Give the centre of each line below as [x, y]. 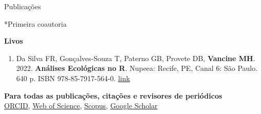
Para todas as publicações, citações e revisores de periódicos [113, 95]
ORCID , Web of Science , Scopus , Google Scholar [81, 106]
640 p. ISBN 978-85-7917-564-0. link [73, 78]
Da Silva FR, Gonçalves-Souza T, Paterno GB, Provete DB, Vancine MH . [136, 58]
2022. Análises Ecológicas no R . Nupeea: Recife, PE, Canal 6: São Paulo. [137, 68]
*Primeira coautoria [35, 23]
